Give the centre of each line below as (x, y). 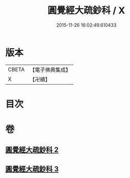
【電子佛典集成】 (50, 70)
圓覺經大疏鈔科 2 (32, 150)
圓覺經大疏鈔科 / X (86, 11)
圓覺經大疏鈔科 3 (32, 169)
